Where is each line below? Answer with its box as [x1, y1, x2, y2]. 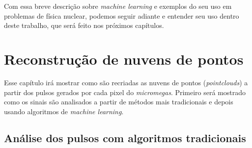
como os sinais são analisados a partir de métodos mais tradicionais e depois [4, 97, 233, 107]
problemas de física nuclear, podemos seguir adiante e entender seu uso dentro [4, 10, 239, 21]
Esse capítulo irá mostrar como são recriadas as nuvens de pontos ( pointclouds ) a [4, 77, 248, 87]
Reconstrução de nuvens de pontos [4, 49, 244, 69]
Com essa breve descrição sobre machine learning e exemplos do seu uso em [4, 1, 232, 11]
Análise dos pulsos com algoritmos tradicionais [4, 130, 246, 145]
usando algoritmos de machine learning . [4, 106, 124, 116]
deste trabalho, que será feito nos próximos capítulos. [4, 20, 164, 30]
